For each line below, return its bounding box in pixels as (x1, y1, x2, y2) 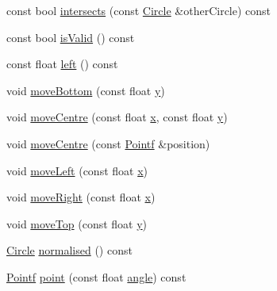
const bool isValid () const (6, 29, 135, 45)
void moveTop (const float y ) (6, 215, 148, 232)
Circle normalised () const (6, 242, 133, 258)
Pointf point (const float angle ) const (6, 268, 187, 285)
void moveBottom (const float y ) (6, 82, 165, 98)
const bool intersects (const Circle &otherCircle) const (6, 2, 271, 18)
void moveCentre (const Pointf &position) (6, 135, 210, 151)
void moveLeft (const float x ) (6, 162, 148, 178)
